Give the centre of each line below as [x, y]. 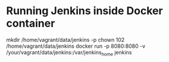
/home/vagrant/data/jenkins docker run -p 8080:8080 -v [76, 46]
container [31, 23]
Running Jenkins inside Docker [84, 11]
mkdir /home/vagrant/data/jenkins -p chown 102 [65, 40]
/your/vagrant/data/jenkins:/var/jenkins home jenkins [69, 53]
